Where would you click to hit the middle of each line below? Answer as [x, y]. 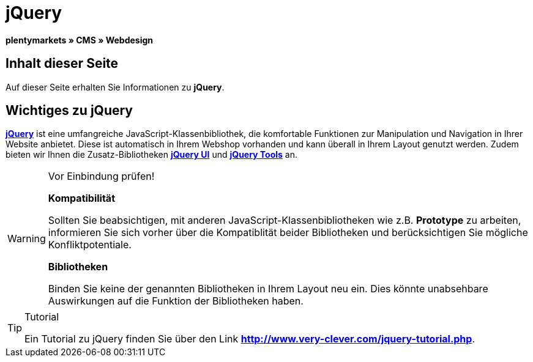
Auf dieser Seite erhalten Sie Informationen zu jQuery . [115, 87]
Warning [27, 239]
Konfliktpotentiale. [90, 245]
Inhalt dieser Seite [62, 64]
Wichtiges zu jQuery [69, 111]
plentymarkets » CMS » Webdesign [80, 40]
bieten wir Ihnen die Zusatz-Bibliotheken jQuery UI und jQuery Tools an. [152, 155]
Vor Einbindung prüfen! [101, 176]
